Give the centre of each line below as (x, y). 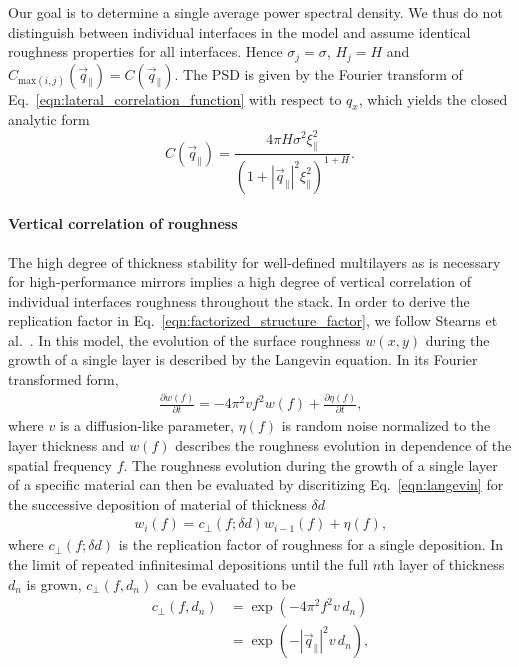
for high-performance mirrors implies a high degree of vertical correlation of (239, 281)
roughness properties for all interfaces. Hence (145, 51)
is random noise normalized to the (386, 425)
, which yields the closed (433, 98)
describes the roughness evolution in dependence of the (343, 444)
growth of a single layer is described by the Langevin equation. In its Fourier (243, 359)
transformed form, (63, 379)
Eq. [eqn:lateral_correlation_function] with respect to (175, 98)
